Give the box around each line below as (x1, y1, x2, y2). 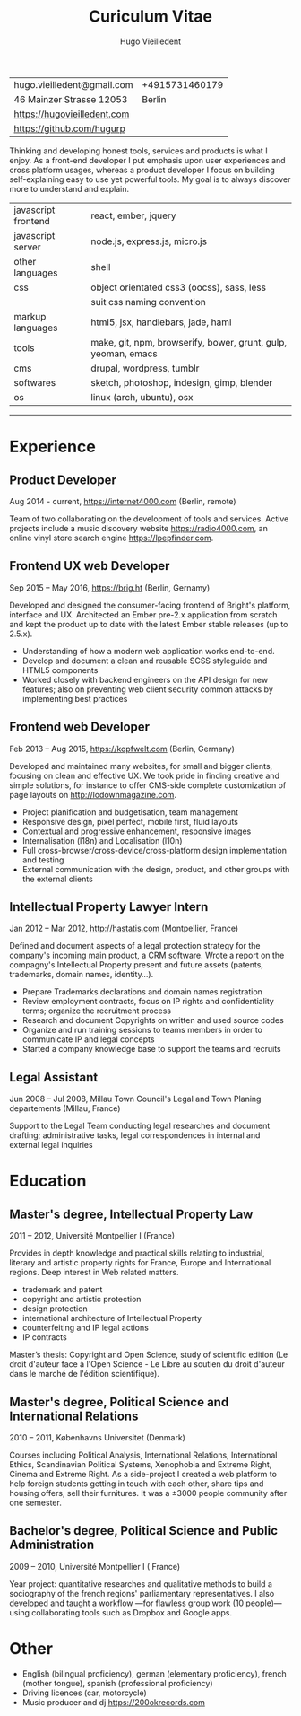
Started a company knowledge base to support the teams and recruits (21, 1044, 281, 1055)
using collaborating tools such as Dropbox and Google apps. (9, 1607, 233, 1617)
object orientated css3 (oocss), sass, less (90, 281, 267, 293)
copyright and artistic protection (21, 1294, 142, 1305)
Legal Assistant (9, 1070, 99, 1085)
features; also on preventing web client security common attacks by (21, 684, 273, 695)
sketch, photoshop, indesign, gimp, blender (90, 376, 273, 389)
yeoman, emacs (90, 347, 159, 360)
